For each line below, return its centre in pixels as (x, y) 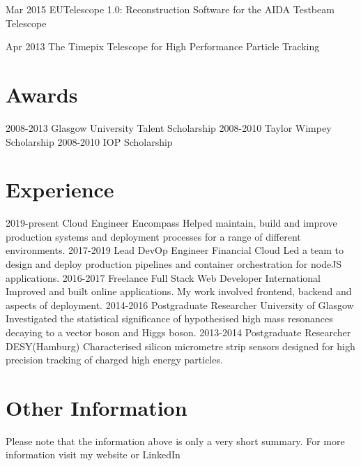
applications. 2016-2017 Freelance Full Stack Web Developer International (163, 277)
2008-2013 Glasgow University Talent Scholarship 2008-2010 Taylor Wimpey (169, 127)
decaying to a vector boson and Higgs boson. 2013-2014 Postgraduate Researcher (178, 332)
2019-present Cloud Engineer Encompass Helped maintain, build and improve (171, 223)
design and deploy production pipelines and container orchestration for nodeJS (174, 264)
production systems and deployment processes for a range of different (153, 236)
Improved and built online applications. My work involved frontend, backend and (179, 291)
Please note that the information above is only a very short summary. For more (175, 441)
